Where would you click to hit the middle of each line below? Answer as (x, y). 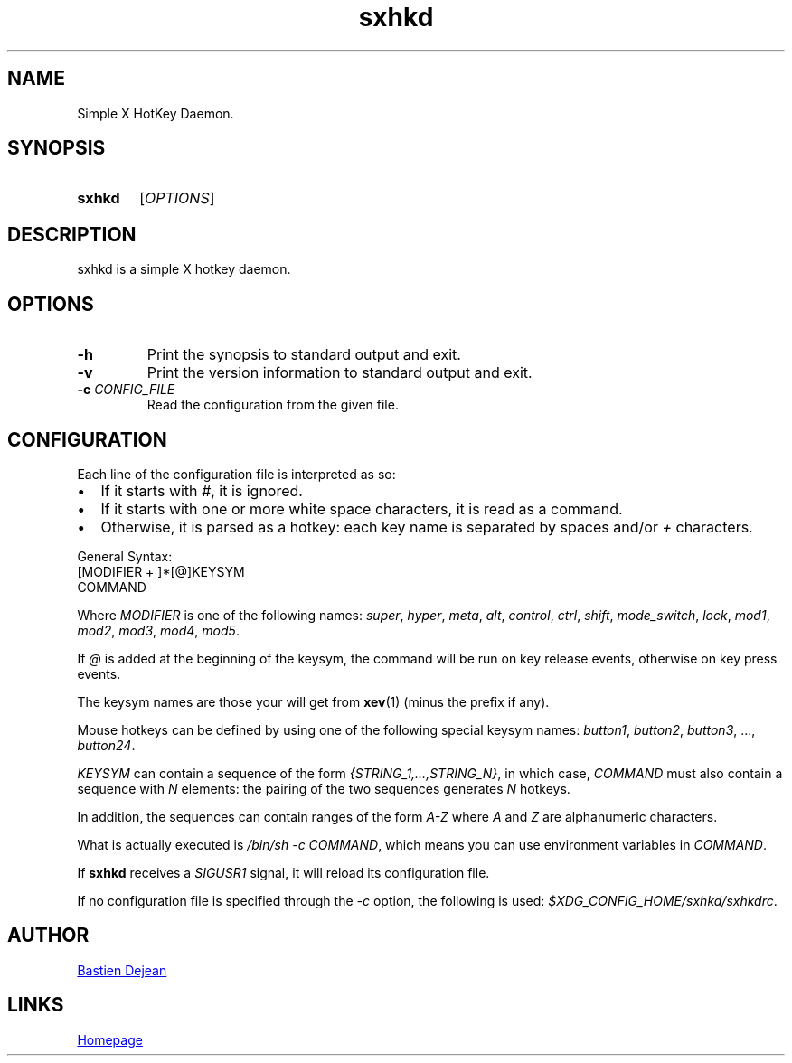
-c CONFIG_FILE (126, 390)
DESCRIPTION (72, 234)
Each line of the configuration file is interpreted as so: (236, 474)
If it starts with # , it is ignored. (202, 490)
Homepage (110, 1039)
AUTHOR (48, 936)
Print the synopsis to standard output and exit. (304, 355)
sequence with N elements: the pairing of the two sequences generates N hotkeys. (324, 788)
